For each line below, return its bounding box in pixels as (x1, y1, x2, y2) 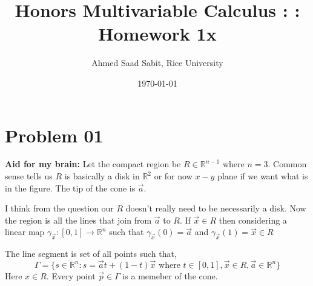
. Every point (46, 270, 96, 282)
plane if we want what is (217, 170, 308, 182)
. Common (268, 158, 307, 170)
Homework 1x (98, 21, 217, 46)
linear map (5, 225, 45, 238)
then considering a (219, 213, 287, 226)
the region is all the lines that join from (5, 213, 152, 226)
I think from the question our (5, 202, 114, 215)
